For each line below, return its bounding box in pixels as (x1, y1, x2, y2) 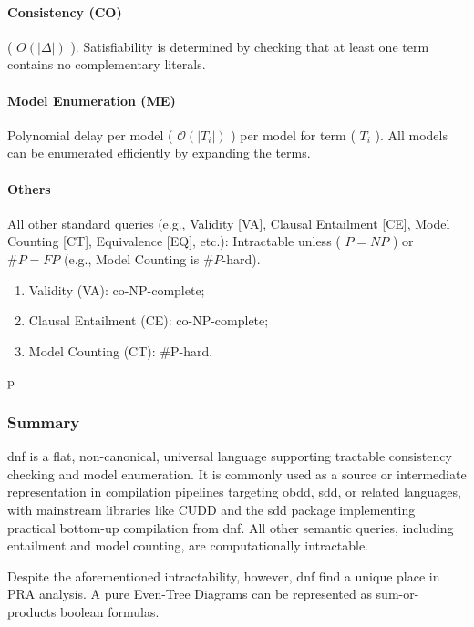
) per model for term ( (231, 125, 355, 144)
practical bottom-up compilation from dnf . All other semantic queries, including (7, 518, 454, 537)
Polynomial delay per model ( (7, 125, 173, 144)
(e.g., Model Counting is (64, 249, 200, 268)
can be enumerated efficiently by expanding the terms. (7, 143, 311, 162)
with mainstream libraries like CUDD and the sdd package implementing (7, 499, 416, 519)
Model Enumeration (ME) (7, 90, 176, 109)
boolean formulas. (60, 601, 160, 621)
